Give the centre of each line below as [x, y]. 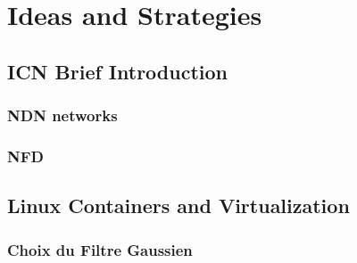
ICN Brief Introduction [118, 71]
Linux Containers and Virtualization [178, 205]
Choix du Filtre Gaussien [100, 249]
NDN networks [62, 115]
